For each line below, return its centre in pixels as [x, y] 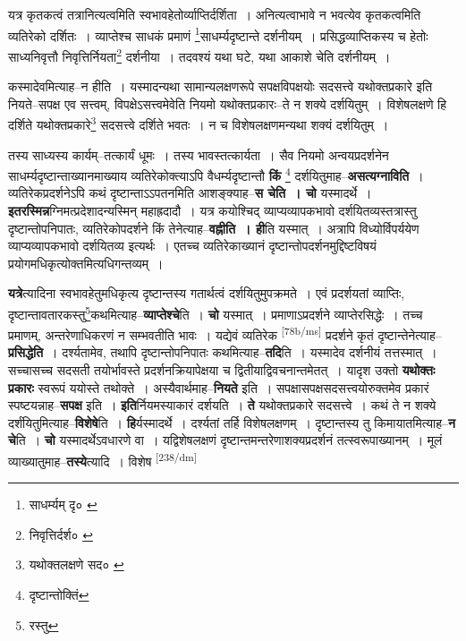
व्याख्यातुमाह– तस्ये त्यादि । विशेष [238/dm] [103, 460]
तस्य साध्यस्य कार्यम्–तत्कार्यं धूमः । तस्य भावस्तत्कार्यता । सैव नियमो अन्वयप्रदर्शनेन [199, 154]
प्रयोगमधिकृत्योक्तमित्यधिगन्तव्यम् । [86, 263]
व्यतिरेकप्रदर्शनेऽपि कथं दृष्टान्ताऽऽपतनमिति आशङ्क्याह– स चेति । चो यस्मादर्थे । [190, 193]
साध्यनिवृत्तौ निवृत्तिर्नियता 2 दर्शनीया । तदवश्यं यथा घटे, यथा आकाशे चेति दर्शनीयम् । [199, 55]
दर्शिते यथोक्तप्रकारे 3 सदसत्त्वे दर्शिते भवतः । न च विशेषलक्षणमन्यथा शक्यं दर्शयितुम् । [199, 123]
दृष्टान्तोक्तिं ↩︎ [59, 595]
